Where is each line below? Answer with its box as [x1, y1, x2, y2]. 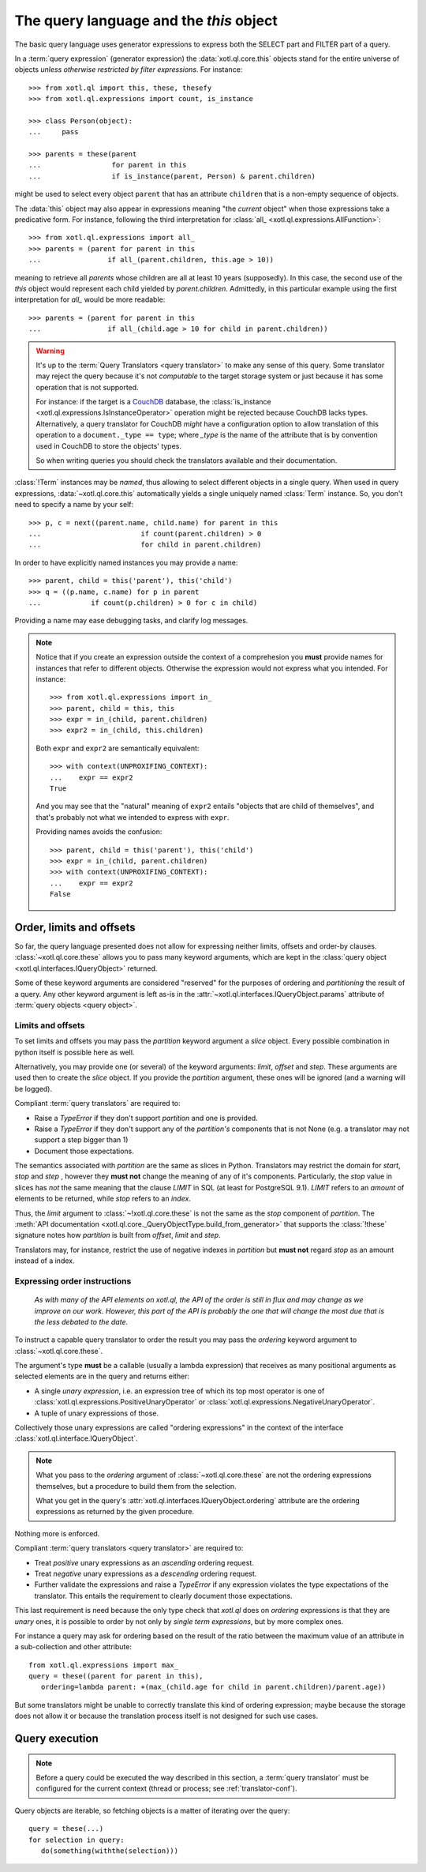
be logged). [14, 1084, 53, 1093]
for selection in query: [28, 1835, 125, 1844]
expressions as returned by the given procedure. [35, 1507, 195, 1517]
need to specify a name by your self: [14, 500, 134, 509]
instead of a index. [14, 1256, 75, 1265]
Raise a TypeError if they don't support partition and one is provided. [34, 1113, 258, 1122]
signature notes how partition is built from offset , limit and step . [14, 1231, 221, 1240]
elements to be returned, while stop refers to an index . [14, 1193, 191, 1204]
